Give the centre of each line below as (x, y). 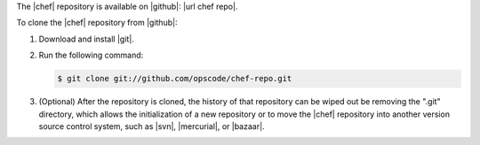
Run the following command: (91, 55)
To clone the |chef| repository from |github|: (97, 23)
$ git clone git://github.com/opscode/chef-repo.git (175, 79)
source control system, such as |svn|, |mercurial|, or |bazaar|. (152, 126)
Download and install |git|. (87, 39)
